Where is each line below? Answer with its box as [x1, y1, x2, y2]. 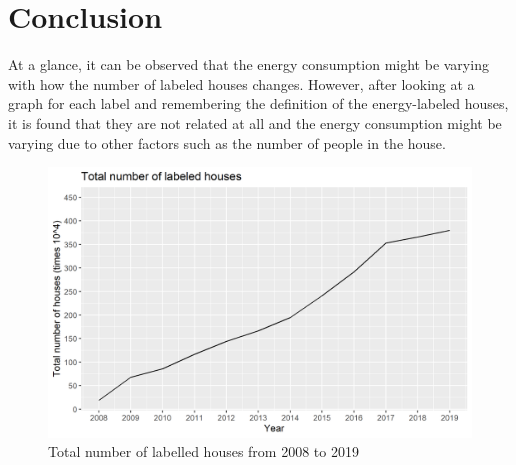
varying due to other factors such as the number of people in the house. [8, 132, 446, 153]
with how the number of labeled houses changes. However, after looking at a [8, 73, 475, 94]
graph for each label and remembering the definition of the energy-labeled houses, [8, 93, 509, 114]
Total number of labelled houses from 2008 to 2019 [48, 441, 359, 462]
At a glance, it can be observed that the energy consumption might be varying [8, 54, 489, 75]
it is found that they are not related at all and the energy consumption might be [8, 112, 502, 133]
